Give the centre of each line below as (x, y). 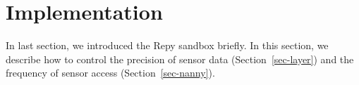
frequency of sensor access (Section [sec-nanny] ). (110, 73)
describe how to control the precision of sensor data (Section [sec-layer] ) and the (180, 59)
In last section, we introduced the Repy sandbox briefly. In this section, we (167, 45)
